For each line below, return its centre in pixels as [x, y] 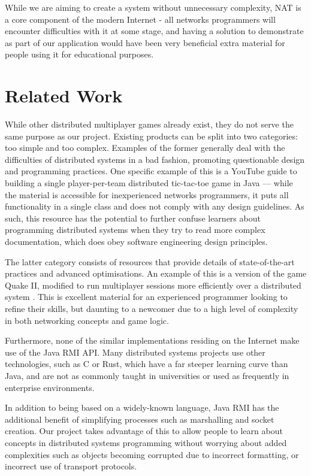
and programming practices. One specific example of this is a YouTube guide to [151, 171]
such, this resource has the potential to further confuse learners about [133, 218]
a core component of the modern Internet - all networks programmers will [140, 19]
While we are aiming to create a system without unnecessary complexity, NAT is [153, 7]
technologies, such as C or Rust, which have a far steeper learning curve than [147, 364]
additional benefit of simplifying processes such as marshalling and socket [140, 419]
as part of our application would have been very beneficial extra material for [145, 42]
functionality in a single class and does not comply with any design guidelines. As [155, 206]
